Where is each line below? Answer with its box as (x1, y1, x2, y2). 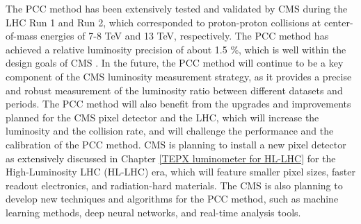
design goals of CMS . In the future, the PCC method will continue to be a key (6, 55, 344, 70)
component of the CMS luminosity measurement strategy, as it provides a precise (6, 69, 352, 83)
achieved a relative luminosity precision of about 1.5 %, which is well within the (6, 42, 346, 56)
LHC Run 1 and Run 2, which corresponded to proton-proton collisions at (6, 15, 321, 29)
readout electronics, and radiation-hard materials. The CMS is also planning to (6, 178, 343, 192)
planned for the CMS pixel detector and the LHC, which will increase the (6, 110, 319, 124)
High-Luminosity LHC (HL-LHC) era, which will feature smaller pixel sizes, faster (6, 164, 355, 179)
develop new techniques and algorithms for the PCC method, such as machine (6, 191, 339, 206)
